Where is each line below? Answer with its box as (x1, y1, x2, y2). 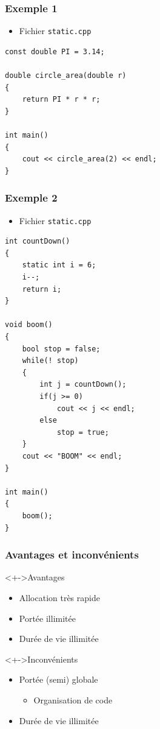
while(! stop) (22, 356, 79, 365)
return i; (22, 284, 62, 294)
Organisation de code (33, 693, 113, 706)
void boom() (5, 320, 53, 329)
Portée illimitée (19, 611, 76, 624)
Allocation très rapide (19, 591, 100, 604)
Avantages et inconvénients (5, 547, 139, 562)
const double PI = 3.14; (5, 47, 105, 56)
